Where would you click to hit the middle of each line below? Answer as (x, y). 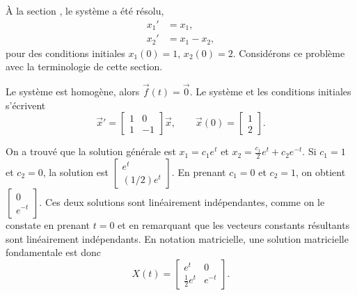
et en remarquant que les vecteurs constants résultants (234, 224)
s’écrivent (26, 105)
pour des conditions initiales (65, 53)
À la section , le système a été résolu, (85, 10)
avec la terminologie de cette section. (84, 66)
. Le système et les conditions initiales (270, 91)
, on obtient (320, 172)
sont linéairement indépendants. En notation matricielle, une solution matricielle (177, 238)
